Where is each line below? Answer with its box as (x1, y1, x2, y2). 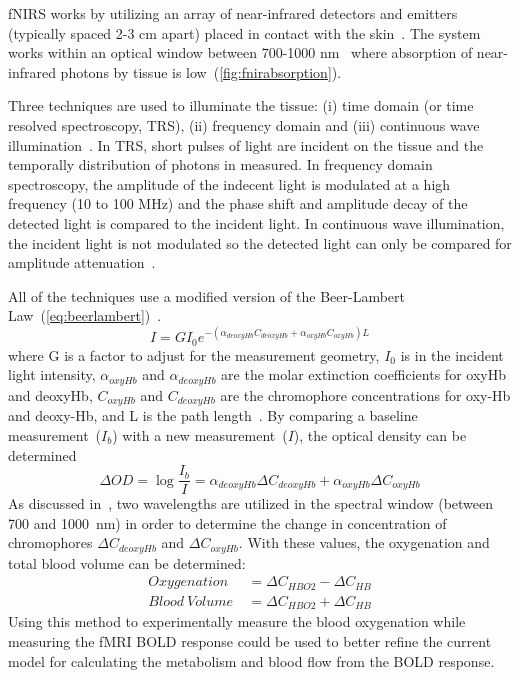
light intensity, (8, 364, 96, 385)
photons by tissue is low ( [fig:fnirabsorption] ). (60, 61, 342, 82)
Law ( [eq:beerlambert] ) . (8, 305, 162, 326)
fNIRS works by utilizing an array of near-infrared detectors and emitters (8, 3, 458, 23)
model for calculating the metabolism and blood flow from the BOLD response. (8, 650, 495, 671)
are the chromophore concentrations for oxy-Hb (220, 384, 511, 405)
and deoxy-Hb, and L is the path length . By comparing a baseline (8, 405, 418, 426)
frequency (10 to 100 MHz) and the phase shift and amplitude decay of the (8, 193, 468, 214)
